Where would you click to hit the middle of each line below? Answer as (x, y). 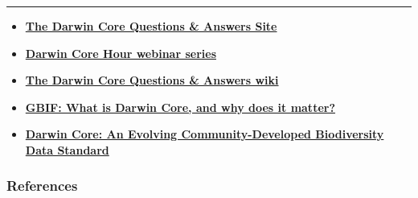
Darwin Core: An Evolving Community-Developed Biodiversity (205, 134)
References (42, 186)
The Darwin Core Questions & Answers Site (151, 26)
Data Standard (67, 149)
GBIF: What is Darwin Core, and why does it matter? (180, 107)
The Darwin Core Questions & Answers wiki (152, 80)
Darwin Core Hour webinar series (121, 53)
